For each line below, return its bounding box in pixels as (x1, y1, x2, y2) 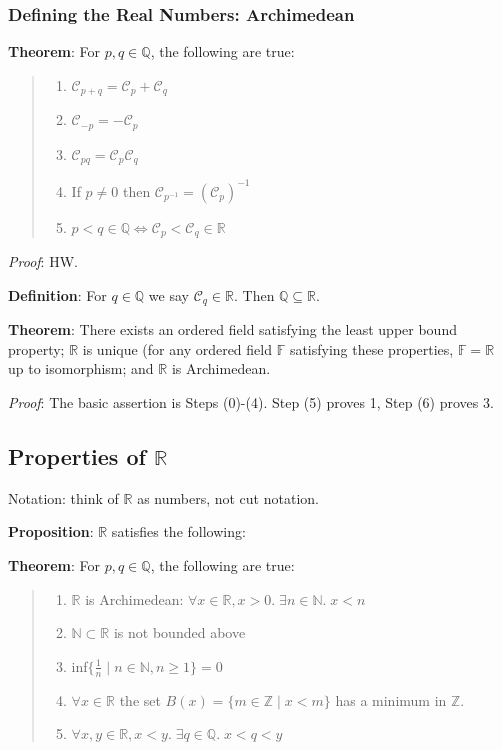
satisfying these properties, (289, 338, 454, 359)
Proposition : (8, 521, 94, 542)
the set (119, 689, 161, 710)
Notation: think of (8, 487, 119, 508)
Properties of (8, 440, 146, 471)
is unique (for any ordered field (82, 338, 272, 359)
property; (8, 338, 65, 359)
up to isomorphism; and (8, 358, 154, 379)
